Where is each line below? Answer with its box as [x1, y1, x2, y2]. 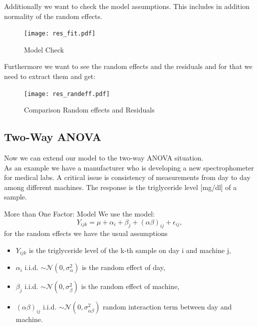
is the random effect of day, [81, 262, 165, 272]
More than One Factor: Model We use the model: [4, 208, 155, 219]
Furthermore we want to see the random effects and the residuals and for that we [4, 61, 253, 71]
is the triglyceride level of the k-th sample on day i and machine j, [28, 245, 231, 255]
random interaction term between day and [102, 301, 232, 312]
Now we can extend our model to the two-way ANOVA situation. [4, 152, 204, 163]
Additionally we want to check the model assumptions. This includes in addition [4, 1, 250, 11]
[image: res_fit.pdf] [24, 30, 96, 37]
